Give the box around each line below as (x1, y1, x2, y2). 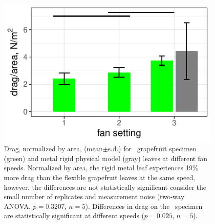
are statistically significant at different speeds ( (4, 210, 145, 221)
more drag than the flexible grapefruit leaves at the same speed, (4, 172, 195, 183)
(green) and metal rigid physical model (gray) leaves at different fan (4, 153, 208, 163)
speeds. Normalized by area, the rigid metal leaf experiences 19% (4, 163, 198, 173)
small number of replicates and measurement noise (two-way (4, 191, 185, 202)
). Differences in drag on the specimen (85, 201, 203, 211)
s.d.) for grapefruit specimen (108, 143, 196, 154)
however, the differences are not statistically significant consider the (4, 182, 206, 192)
